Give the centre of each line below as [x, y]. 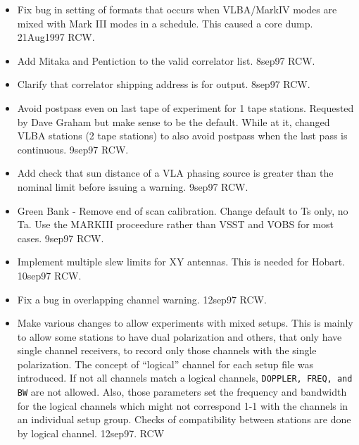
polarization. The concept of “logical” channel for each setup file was [165, 364]
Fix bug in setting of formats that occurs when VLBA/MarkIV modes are [177, 9]
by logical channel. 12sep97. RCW [91, 433]
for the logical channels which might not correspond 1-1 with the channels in [183, 405]
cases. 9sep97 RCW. [61, 238]
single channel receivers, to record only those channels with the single [167, 350]
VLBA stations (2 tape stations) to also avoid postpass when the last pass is [182, 136]
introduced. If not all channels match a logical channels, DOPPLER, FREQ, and [185, 378]
